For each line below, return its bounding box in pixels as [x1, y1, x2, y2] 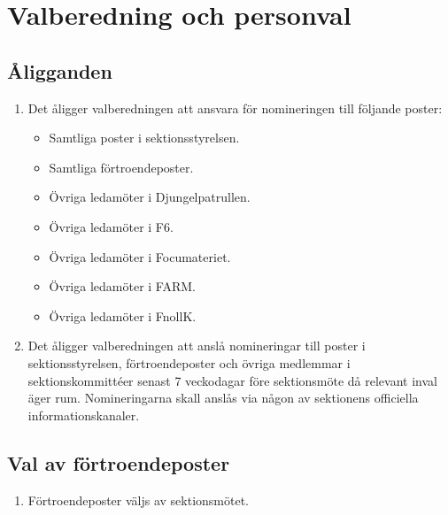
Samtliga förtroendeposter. [49, 158, 194, 176]
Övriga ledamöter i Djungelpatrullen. [49, 188, 251, 206]
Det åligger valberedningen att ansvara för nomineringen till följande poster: [27, 98, 443, 117]
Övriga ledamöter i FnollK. [49, 306, 197, 325]
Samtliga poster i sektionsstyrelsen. [49, 128, 240, 147]
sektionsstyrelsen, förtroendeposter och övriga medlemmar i [27, 353, 351, 372]
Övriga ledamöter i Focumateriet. [49, 247, 231, 265]
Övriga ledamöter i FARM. [49, 277, 196, 296]
